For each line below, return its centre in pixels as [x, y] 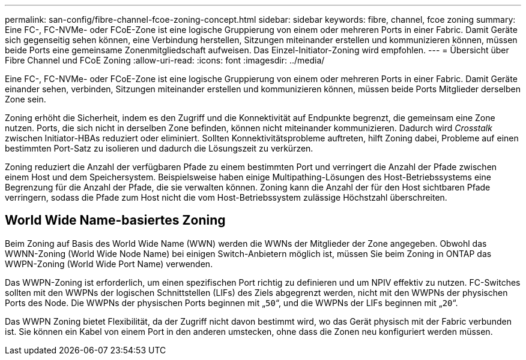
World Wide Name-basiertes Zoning [115, 220]
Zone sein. [26, 99]
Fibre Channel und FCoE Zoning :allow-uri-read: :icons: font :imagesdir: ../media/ [165, 60]
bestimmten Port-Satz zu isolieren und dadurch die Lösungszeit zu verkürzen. [159, 148]
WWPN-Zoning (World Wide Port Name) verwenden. [109, 264]
